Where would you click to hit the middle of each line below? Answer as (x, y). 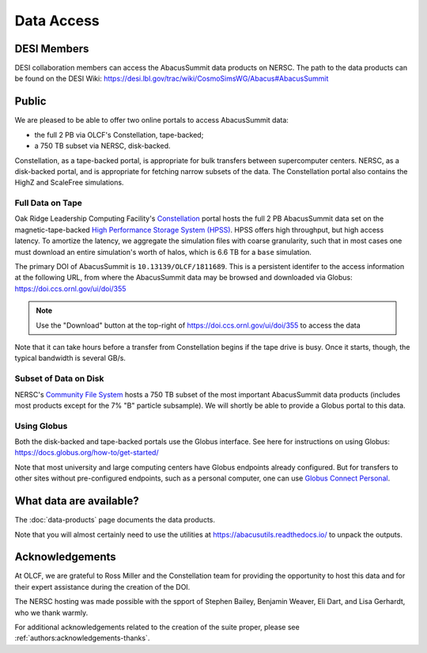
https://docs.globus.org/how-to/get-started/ (87, 453)
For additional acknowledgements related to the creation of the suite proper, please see (157, 627)
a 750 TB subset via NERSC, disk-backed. (102, 146)
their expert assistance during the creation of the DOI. (102, 587)
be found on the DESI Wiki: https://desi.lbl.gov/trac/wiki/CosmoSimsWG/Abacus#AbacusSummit (172, 78)
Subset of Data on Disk (59, 378)
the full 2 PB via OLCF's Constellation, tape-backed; (119, 135)
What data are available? (77, 501)
